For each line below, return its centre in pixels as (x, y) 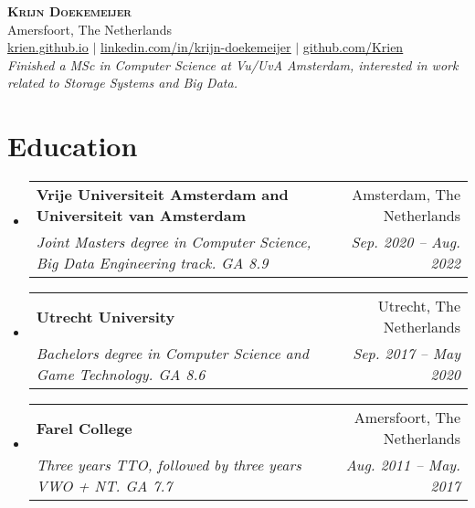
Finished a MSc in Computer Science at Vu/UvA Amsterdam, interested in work (233, 64)
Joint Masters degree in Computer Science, (174, 242)
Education (73, 146)
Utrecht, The (419, 306)
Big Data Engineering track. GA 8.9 (152, 263)
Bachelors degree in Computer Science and (172, 354)
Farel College (84, 428)
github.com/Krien (353, 47)
